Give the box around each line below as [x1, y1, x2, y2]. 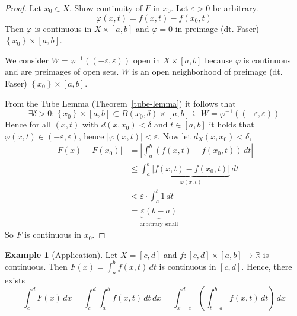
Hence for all [5, 118, 51, 130]
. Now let [158, 129, 191, 142]
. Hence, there [241, 260, 292, 272]
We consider [5, 53, 49, 66]
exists [5, 273, 25, 286]
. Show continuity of [69, 2, 142, 14]
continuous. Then [5, 260, 68, 272]
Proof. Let [5, 2, 41, 14]
